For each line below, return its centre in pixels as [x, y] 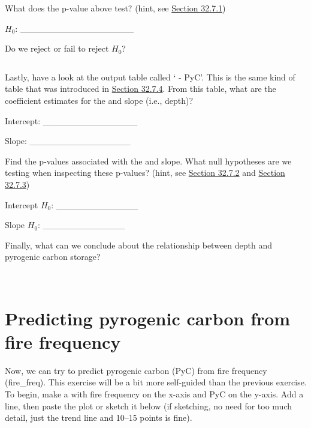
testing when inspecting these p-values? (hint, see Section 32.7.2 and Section [145, 173]
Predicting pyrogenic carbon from [148, 318]
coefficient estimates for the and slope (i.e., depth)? [99, 100]
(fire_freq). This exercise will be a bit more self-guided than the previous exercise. [156, 382]
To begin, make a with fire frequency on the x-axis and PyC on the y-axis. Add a [154, 394]
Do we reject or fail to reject [57, 48]
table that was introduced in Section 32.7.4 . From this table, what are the [141, 89]
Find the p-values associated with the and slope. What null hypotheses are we [148, 161]
